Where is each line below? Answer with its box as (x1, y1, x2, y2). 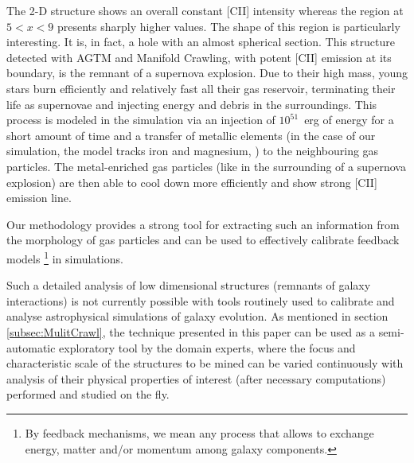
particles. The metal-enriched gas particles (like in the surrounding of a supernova (6, 158, 406, 174)
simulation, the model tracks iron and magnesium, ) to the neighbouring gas (6, 142, 379, 159)
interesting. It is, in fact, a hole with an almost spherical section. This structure (6, 33, 395, 50)
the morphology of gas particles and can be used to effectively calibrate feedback (6, 231, 400, 248)
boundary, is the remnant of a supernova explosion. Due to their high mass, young (6, 64, 408, 81)
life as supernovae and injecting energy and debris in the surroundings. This (6, 95, 377, 112)
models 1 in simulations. (6, 247, 123, 267)
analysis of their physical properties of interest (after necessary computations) (6, 370, 386, 387)
